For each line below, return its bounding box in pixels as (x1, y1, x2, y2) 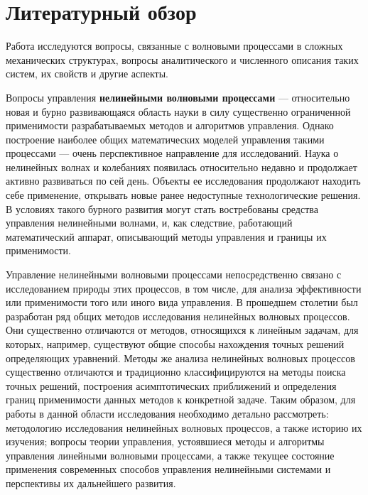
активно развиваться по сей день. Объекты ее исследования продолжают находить (6, 173, 361, 188)
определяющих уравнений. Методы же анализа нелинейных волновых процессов (6, 350, 355, 365)
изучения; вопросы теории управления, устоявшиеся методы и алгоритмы (6, 434, 325, 449)
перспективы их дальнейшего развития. (6, 475, 176, 490)
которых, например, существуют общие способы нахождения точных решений (6, 337, 345, 351)
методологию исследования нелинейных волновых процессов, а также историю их (6, 420, 362, 435)
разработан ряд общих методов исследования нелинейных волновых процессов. (6, 308, 350, 323)
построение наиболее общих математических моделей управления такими (6, 131, 325, 146)
